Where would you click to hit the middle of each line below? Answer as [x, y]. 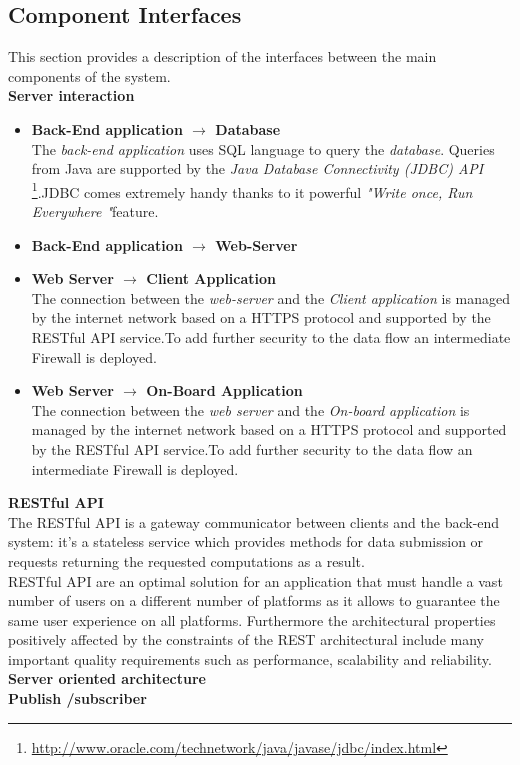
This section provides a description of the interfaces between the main [222, 56]
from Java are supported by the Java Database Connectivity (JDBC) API [257, 168]
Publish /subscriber [77, 698]
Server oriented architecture [107, 678]
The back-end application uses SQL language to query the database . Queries [263, 148]
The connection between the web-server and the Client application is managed [271, 297]
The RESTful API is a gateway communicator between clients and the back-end [254, 521]
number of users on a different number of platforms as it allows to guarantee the [254, 600]
